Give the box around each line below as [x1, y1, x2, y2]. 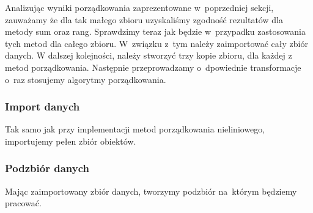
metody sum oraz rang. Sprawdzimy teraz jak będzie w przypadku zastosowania [5, 25, 306, 38]
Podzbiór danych [5, 161, 89, 176]
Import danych [5, 99, 80, 114]
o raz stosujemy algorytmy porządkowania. [5, 73, 166, 85]
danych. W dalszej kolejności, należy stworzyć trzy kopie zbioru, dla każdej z [5, 49, 292, 62]
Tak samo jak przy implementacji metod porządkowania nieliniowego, [5, 123, 265, 135]
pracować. [5, 197, 42, 209]
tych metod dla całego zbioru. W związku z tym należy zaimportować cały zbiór [5, 37, 308, 49]
